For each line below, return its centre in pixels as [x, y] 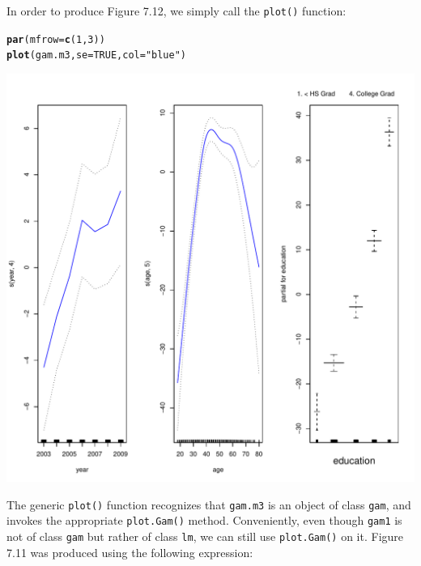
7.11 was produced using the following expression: [130, 552]
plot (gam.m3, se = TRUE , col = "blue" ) [97, 55]
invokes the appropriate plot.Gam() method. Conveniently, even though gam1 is [204, 520]
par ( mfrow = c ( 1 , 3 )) [56, 39]
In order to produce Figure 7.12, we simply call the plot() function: [176, 11]
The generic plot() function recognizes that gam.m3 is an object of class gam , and [209, 504]
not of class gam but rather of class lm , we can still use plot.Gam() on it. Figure [205, 536]
